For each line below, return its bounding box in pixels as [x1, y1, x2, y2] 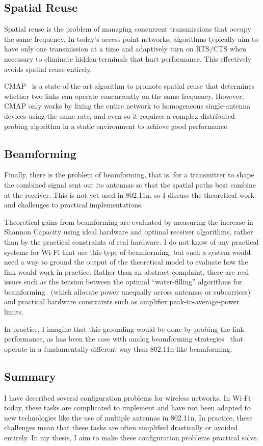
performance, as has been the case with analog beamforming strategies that [4, 333, 244, 344]
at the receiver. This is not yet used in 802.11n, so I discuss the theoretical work [4, 189, 255, 200]
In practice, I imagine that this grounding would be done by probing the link [4, 323, 245, 334]
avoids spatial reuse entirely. [4, 63, 92, 74]
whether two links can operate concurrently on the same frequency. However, [4, 90, 244, 101]
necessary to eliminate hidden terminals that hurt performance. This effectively [4, 53, 252, 64]
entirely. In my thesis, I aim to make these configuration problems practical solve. [4, 432, 259, 443]
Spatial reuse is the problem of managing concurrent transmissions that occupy [4, 23, 251, 34]
